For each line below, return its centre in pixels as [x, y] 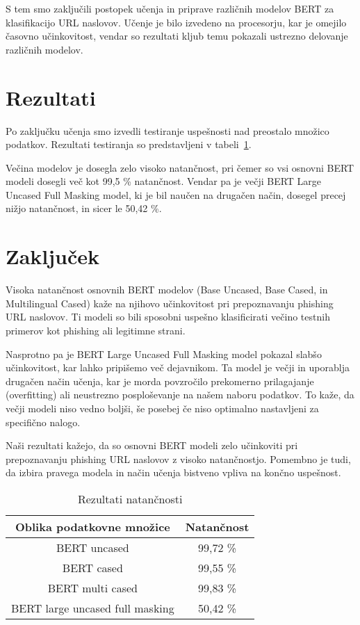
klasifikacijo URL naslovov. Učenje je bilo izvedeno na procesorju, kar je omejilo [176, 22]
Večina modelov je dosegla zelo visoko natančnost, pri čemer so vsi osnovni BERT [180, 167]
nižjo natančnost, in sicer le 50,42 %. [84, 208]
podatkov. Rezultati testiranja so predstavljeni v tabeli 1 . [129, 144]
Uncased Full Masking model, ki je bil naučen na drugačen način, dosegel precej [176, 194]
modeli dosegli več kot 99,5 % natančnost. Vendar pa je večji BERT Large [164, 181]
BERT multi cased [92, 587]
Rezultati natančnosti [130, 498]
